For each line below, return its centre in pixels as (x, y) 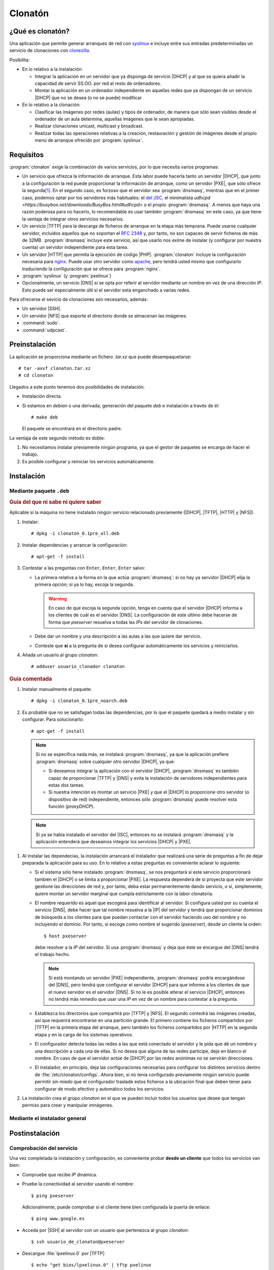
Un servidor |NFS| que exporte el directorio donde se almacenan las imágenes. (105, 315)
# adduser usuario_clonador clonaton (78, 666)
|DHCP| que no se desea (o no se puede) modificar (88, 98)
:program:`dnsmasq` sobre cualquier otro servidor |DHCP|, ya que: (105, 761)
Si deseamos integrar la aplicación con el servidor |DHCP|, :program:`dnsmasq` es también (144, 771)
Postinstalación (35, 1133)
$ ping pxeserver (53, 1196)
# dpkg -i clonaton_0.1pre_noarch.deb (79, 701)
